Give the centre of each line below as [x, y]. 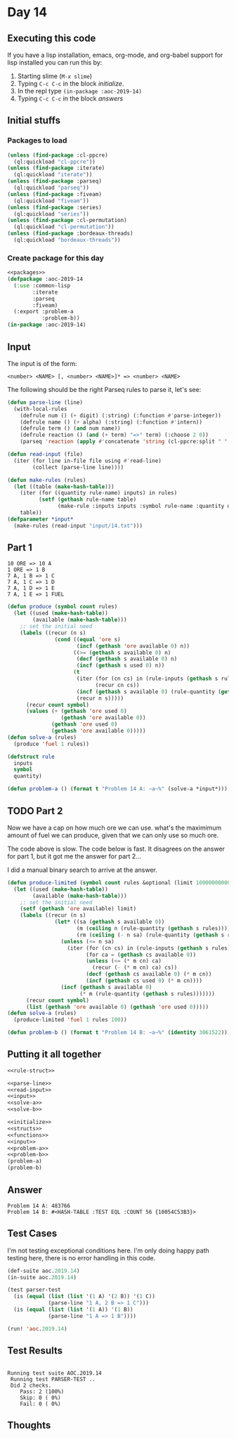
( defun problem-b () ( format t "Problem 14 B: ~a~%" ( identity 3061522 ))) [119, 1033]
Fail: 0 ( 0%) [40, 1404]
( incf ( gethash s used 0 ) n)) [120, 666]
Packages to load [37, 140]
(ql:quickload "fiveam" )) [52, 201]
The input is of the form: [42, 363]
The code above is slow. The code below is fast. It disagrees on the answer [116, 849]
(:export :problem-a [44, 312]
